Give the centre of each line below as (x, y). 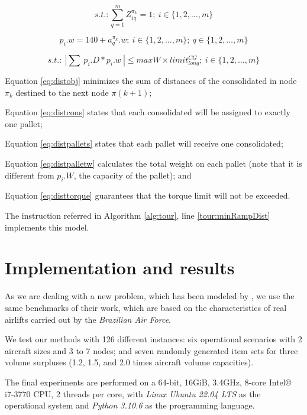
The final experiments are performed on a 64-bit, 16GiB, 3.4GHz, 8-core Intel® (148, 382)
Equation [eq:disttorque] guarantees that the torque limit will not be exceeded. (148, 195)
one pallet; (24, 123)
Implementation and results (120, 268)
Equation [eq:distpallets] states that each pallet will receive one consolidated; (144, 143)
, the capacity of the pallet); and (133, 175)
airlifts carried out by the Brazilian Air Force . (88, 319)
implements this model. (47, 227)
